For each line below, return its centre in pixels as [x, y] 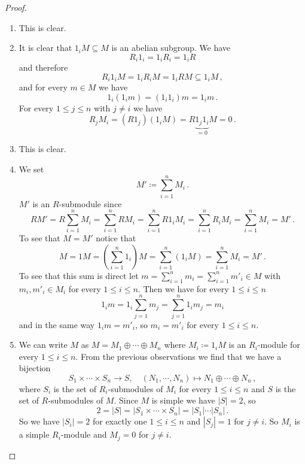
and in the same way [57, 324]
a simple [34, 434]
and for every [43, 87]
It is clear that [45, 48]
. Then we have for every [183, 288]
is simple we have [183, 400]
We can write [43, 345]
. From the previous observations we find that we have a [179, 356]
